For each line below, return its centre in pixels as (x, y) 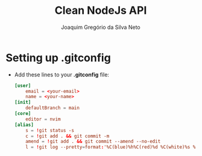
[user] (23, 86)
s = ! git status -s (50, 130)
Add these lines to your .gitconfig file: (62, 74)
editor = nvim (43, 119)
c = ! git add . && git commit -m (68, 136)
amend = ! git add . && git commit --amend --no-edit (93, 142)
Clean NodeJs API (101, 11)
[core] (23, 114)
